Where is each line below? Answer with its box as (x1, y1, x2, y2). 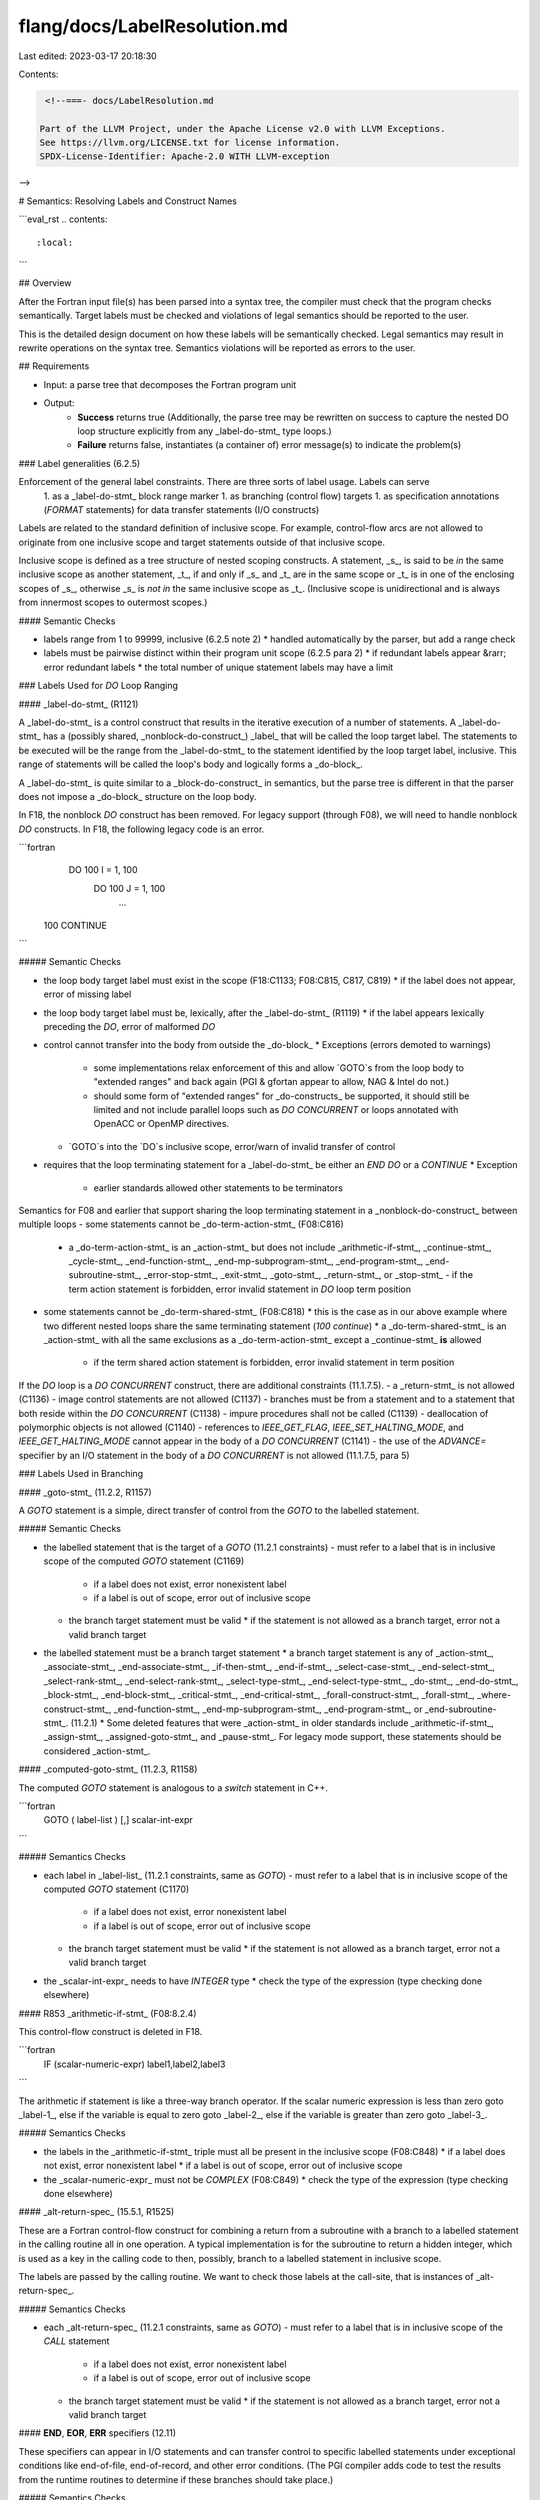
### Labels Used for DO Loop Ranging (18, 680, 179, 692)
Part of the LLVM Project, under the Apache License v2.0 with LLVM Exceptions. (39, 123, 446, 134)
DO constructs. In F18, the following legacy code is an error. (18, 823, 265, 835)
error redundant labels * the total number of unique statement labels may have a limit (43, 661, 394, 673)
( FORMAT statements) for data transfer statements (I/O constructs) (43, 503, 320, 515)
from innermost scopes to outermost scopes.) (18, 596, 208, 609)
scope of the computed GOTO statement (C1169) (43, 1555, 245, 1567)
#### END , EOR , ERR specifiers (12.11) (18, 2427, 177, 2439)
